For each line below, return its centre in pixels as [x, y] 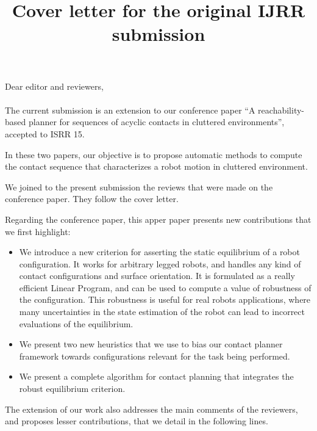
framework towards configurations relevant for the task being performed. [155, 356]
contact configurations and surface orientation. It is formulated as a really [157, 276]
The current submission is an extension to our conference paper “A [130, 110]
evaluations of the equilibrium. [76, 323]
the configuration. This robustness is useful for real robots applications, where [165, 299]
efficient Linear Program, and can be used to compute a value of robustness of [165, 287]
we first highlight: [38, 231]
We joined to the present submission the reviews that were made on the [139, 187]
